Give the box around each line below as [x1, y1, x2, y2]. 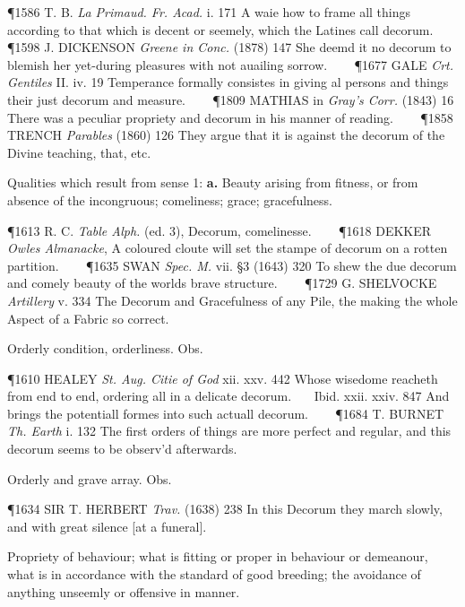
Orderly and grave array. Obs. [7, 469, 172, 488]
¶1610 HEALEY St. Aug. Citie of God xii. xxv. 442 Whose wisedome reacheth [7, 369, 438, 387]
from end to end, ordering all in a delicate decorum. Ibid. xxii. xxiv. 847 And [7, 386, 450, 405]
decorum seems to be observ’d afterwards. [7, 439, 237, 458]
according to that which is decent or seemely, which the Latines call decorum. [7, 20, 434, 39]
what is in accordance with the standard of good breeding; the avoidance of [7, 565, 421, 584]
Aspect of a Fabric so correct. [7, 308, 169, 327]
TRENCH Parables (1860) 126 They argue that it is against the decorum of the [7, 126, 445, 144]
